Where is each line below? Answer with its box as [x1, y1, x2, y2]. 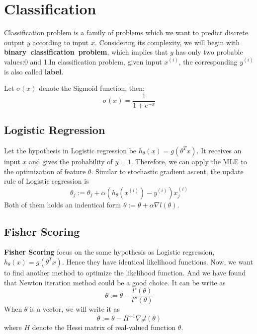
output [4, 37, 25, 47]
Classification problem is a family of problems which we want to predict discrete [4, 27, 248, 38]
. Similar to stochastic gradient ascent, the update [91, 166, 244, 176]
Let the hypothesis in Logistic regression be [4, 145, 137, 155]
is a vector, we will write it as [30, 304, 120, 314]
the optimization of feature [4, 166, 86, 176]
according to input [32, 37, 89, 47]
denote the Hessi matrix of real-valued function [32, 322, 176, 333]
